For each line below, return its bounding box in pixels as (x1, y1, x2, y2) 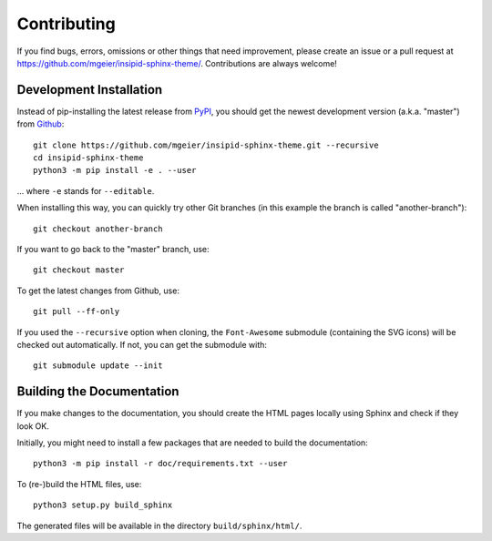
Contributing (16, 14, 116, 34)
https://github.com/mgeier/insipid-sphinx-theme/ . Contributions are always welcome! (16, 57, 337, 68)
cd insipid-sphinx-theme (33, 153, 144, 163)
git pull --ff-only (33, 306, 120, 317)
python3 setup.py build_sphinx (33, 500, 173, 510)
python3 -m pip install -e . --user (33, 165, 197, 176)
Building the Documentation (16, 383, 179, 400)
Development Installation (16, 82, 163, 97)
